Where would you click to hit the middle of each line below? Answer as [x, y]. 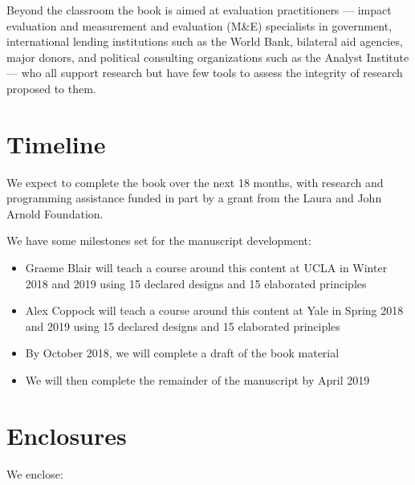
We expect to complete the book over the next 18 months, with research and [195, 182]
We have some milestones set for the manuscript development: [159, 240]
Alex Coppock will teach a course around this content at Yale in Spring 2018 [214, 310]
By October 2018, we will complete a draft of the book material [182, 353]
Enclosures [67, 435]
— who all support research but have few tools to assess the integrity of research [205, 73]
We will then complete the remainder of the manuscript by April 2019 [197, 380]
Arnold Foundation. [55, 213]
